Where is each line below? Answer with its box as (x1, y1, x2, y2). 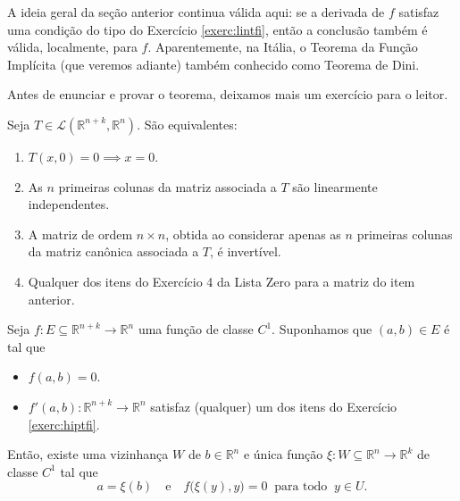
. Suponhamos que (272, 320, 372, 338)
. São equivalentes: (137, 114, 238, 133)
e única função (243, 445, 323, 463)
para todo (274, 480, 328, 494)
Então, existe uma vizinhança (7, 445, 169, 463)
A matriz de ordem (28, 224, 133, 243)
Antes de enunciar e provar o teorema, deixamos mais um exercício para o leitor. (7, 85, 448, 104)
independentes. (28, 195, 110, 213)
